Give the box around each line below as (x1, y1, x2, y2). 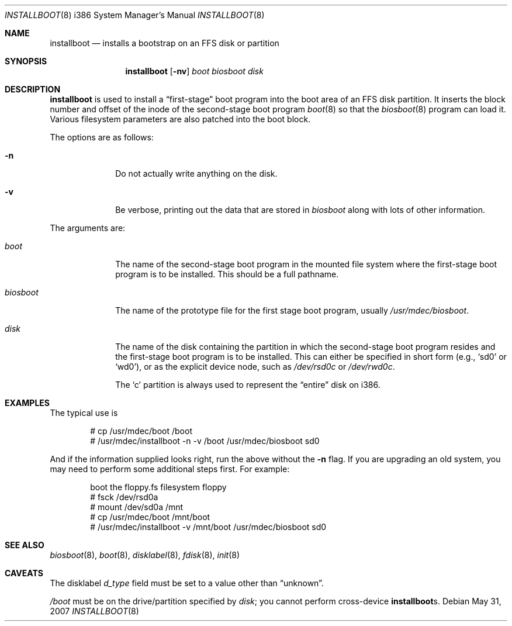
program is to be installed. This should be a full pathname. (115, 269, 339, 279)
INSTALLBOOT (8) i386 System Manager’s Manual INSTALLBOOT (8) (5, 10, 265, 20)
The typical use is (50, 408, 118, 418)
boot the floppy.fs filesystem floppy (90, 482, 227, 492)
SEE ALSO (5, 540, 44, 550)
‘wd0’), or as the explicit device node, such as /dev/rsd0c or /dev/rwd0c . (115, 362, 395, 372)
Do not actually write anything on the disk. (115, 168, 278, 178)
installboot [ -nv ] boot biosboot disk (125, 66, 264, 76)
